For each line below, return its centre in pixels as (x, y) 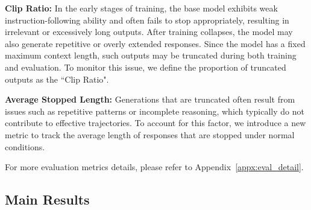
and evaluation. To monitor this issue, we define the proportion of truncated (146, 67)
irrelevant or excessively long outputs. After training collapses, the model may (149, 32)
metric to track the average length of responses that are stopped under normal (150, 134)
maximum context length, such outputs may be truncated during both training (151, 55)
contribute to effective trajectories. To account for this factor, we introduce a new (155, 123)
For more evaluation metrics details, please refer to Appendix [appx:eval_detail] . (154, 167)
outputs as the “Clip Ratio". (57, 79)
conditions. (25, 146)
